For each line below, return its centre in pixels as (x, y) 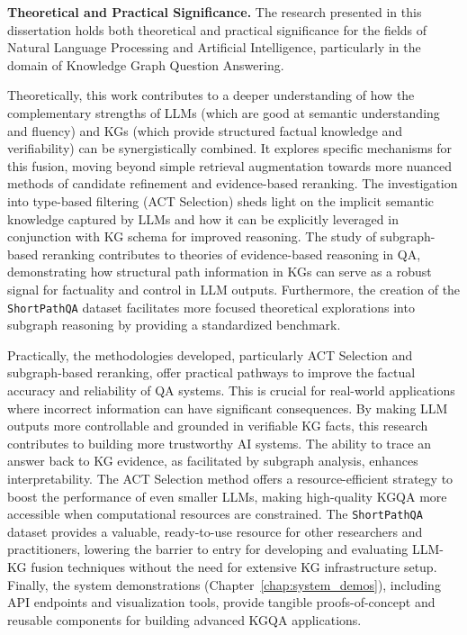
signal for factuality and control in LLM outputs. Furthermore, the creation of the (234, 289)
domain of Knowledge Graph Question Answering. (146, 64)
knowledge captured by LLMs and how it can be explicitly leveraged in (203, 218)
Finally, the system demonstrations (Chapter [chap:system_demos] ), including (224, 584)
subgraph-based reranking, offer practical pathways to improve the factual (211, 372)
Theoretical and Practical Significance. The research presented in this (215, 12)
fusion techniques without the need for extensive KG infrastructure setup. (234, 566)
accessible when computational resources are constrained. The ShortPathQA (215, 514)
